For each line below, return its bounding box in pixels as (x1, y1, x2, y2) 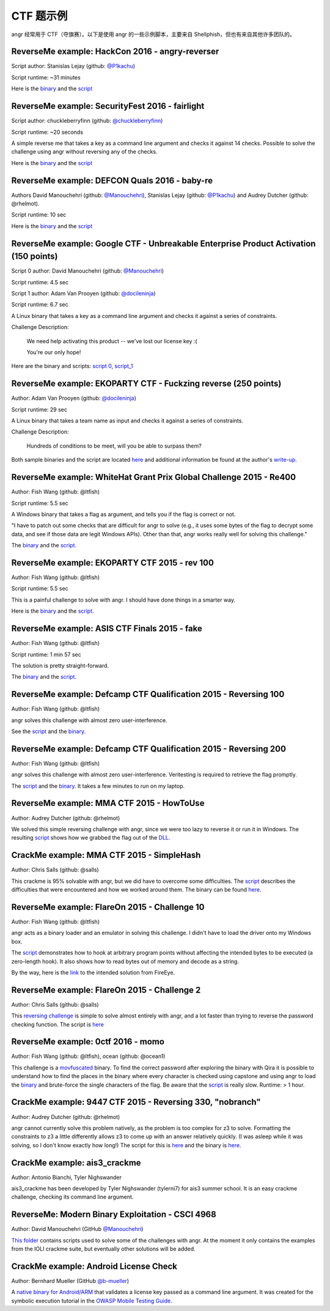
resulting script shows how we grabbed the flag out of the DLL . (11, 834, 170, 841)
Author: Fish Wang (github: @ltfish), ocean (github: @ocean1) (11, 1052, 166, 1060)
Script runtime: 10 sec (11, 211, 67, 218)
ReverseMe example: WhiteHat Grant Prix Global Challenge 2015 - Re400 (11, 472, 296, 482)
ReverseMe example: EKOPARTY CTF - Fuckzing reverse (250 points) (11, 379, 282, 389)
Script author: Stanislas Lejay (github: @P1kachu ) (11, 62, 136, 70)
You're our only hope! (26, 349, 81, 356)
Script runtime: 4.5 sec (11, 278, 69, 286)
